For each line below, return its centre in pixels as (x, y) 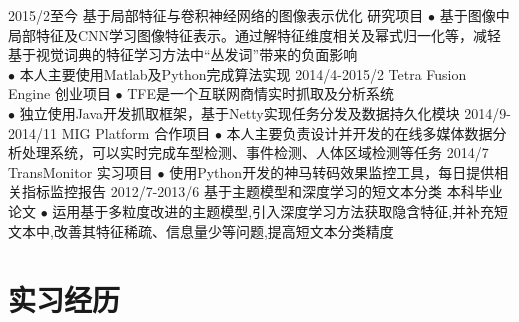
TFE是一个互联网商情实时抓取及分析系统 (261, 93)
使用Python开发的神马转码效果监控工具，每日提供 (332, 171)
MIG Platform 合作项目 (136, 132)
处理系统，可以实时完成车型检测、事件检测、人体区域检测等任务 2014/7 (255, 152)
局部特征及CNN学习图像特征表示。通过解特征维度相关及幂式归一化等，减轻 (255, 34)
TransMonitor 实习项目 (80, 171)
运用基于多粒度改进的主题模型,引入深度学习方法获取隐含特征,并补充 (273, 210)
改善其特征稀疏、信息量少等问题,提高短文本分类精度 (223, 230)
